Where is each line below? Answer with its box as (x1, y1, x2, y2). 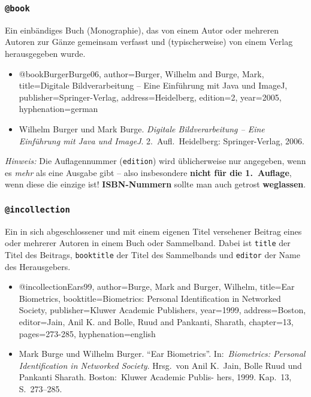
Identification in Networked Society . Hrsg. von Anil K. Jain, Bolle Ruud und (19, 359, 302, 371)
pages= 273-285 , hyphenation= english (19, 327, 156, 340)
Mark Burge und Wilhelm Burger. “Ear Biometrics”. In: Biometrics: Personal (19, 347, 306, 360)
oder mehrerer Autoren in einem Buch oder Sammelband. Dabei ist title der (5, 237, 291, 249)
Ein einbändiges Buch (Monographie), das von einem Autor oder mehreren (5, 23, 279, 36)
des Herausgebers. (5, 260, 71, 272)
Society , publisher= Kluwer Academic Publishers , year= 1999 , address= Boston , (19, 304, 306, 316)
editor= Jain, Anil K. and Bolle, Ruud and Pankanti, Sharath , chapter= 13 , (19, 316, 294, 328)
